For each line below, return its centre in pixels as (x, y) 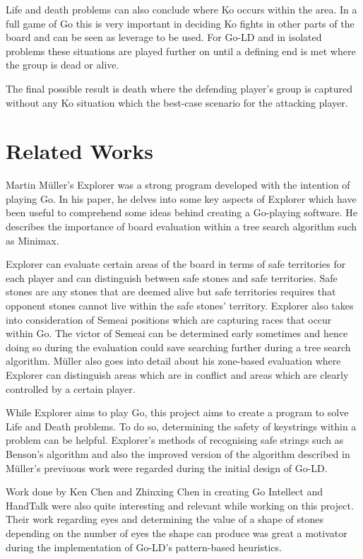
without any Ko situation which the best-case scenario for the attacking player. (177, 102)
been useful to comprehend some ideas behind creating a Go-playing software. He (181, 212)
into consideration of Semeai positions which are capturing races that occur (169, 319)
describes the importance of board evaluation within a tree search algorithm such (181, 226)
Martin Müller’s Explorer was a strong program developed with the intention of (178, 185)
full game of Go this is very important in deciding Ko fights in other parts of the (180, 23)
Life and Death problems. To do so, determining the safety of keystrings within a (181, 426)
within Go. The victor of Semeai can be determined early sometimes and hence (177, 333)
